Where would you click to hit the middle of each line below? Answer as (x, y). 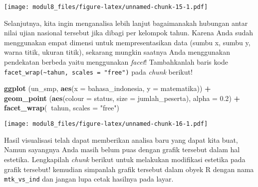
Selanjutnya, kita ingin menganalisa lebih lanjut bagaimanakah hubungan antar (126, 23)
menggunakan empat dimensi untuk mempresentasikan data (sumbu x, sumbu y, (127, 42)
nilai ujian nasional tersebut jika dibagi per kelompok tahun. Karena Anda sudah (129, 33)
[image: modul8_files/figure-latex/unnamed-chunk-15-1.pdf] (106, 7)
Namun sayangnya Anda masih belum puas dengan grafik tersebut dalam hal (122, 149)
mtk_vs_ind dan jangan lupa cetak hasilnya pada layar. (89, 179)
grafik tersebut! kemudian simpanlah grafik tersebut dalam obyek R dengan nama (129, 169)
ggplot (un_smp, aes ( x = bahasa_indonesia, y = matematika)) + (108, 88)
